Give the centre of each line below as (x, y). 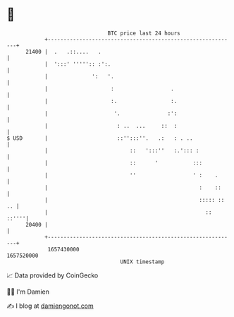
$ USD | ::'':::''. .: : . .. (100, 138)
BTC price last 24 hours (144, 33)
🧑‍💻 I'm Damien (28, 292)
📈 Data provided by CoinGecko (53, 275)
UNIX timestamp (142, 262)
